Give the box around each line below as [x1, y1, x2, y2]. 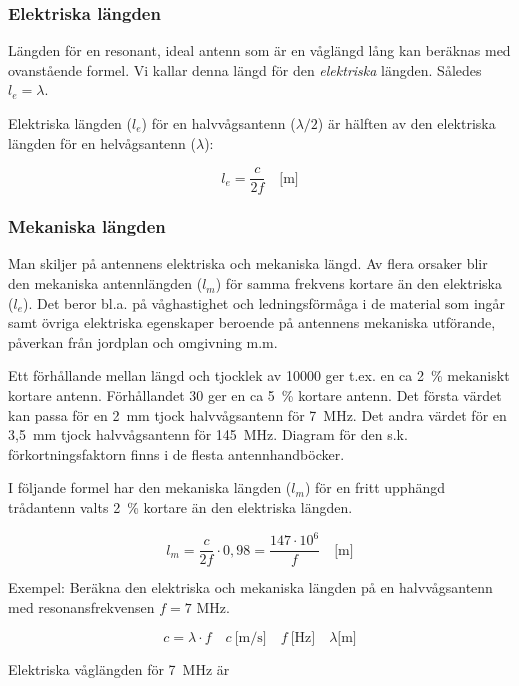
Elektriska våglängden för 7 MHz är [8, 659, 230, 680]
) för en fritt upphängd [304, 477, 446, 498]
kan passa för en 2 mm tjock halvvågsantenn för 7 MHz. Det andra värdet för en [8, 404, 507, 425]
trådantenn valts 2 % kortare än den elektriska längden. [8, 497, 353, 517]
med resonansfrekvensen [8, 596, 155, 617]
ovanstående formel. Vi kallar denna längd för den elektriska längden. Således [8, 59, 482, 80]
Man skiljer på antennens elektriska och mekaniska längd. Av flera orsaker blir [8, 253, 488, 274]
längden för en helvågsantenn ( [8, 132, 196, 153]
